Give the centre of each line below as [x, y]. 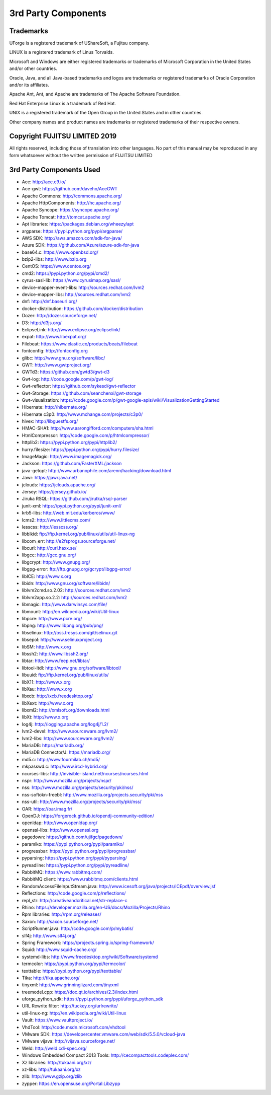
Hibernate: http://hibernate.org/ [54, 407]
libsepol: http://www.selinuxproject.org [62, 640]
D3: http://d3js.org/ [42, 323]
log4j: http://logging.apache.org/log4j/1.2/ [65, 724]
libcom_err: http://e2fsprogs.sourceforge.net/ [69, 541]
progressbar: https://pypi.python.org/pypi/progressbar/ [79, 851]
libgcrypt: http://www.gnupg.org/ [56, 562]
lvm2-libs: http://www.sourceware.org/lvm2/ [68, 738]
